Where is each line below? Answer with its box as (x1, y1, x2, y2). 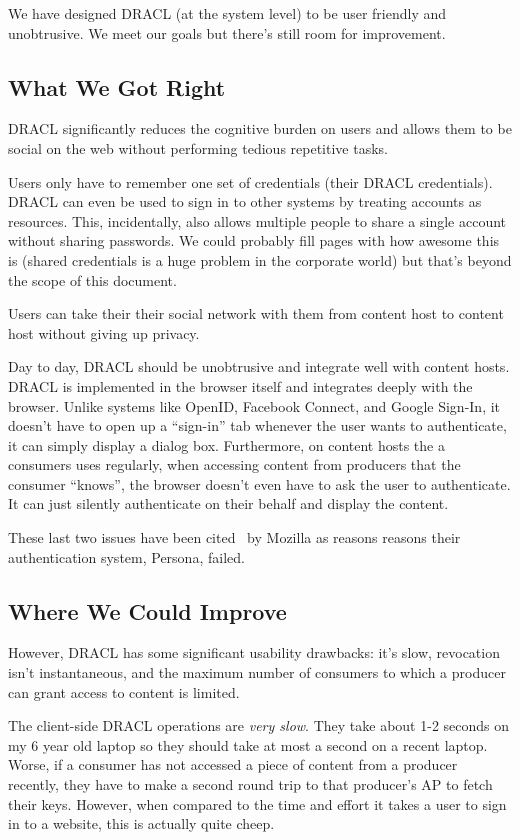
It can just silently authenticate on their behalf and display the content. (8, 493, 449, 514)
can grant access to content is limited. (8, 681, 240, 702)
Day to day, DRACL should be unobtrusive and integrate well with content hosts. (8, 356, 510, 377)
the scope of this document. (8, 269, 177, 290)
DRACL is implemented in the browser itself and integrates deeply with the (8, 375, 473, 396)
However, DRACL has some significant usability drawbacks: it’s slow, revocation (8, 642, 500, 663)
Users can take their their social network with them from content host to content (8, 303, 504, 324)
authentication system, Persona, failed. (8, 546, 245, 567)
